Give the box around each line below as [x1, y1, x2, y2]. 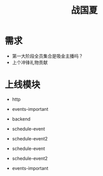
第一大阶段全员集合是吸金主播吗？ [12, 53, 83, 59]
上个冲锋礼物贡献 [12, 59, 48, 65]
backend [12, 115, 31, 122]
